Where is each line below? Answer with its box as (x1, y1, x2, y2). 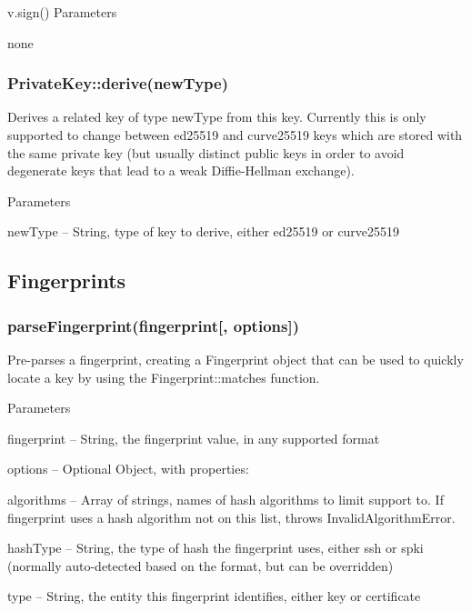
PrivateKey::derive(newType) (7, 72, 228, 95)
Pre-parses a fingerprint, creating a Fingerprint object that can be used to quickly (7, 349, 464, 368)
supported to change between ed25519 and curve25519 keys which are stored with (7, 125, 463, 144)
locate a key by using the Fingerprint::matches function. (7, 367, 320, 386)
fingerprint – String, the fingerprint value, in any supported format (7, 428, 380, 447)
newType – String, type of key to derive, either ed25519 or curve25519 (7, 222, 400, 241)
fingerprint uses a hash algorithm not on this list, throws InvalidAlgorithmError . (7, 507, 456, 526)
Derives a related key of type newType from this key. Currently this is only (7, 107, 426, 126)
